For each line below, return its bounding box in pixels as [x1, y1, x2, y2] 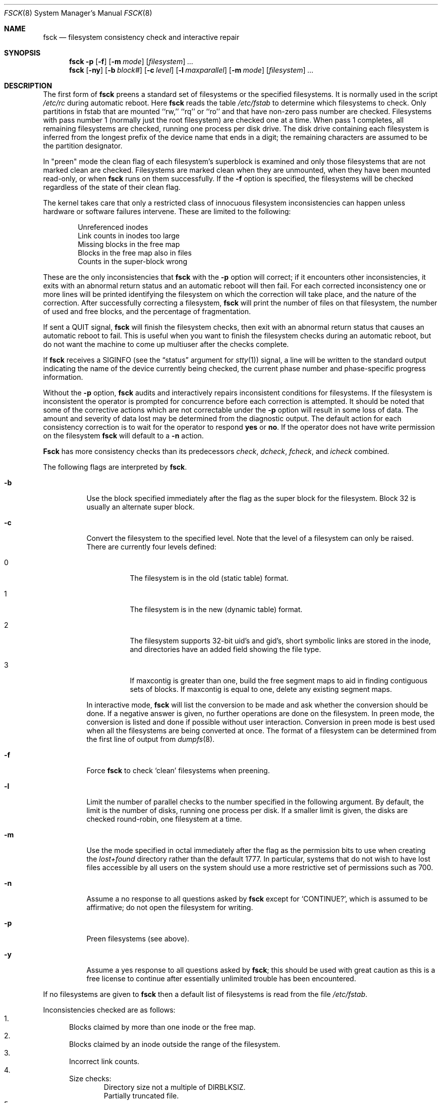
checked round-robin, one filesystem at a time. [86, 815, 242, 823]
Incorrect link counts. [69, 1057, 140, 1066]
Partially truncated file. [103, 1091, 179, 1100]
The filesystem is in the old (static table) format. [130, 574, 289, 582]
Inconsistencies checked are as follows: [43, 1006, 176, 1014]
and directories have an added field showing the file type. [130, 645, 321, 654]
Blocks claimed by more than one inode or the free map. [69, 1023, 256, 1031]
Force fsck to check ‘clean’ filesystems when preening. [86, 766, 270, 775]
